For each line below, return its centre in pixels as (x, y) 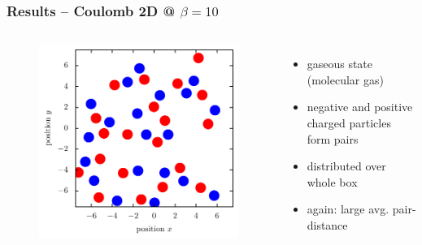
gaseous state (340, 64)
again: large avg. (348, 209)
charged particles (349, 122)
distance (327, 224)
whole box (332, 181)
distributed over (346, 166)
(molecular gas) (345, 79)
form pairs (333, 138)
